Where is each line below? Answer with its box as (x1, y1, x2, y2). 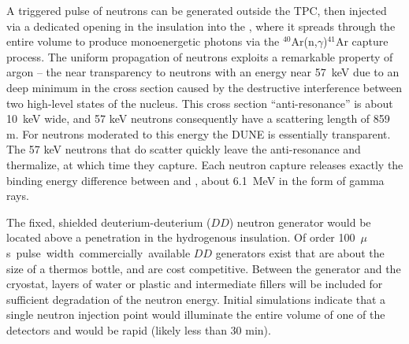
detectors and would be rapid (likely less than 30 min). (6, 321, 271, 338)
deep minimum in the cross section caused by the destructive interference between (6, 79, 403, 95)
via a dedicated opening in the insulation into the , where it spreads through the (6, 17, 396, 34)
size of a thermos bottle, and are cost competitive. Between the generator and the (6, 260, 401, 276)
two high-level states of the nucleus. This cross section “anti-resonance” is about (6, 94, 393, 111)
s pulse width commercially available (6, 244, 191, 261)
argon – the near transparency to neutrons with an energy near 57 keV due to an (6, 64, 400, 80)
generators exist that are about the (215, 244, 385, 261)
